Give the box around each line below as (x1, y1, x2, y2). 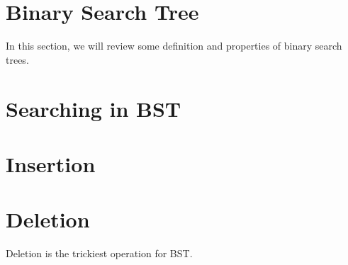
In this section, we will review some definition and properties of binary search (6, 38, 342, 53)
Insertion (6, 149, 96, 178)
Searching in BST (6, 94, 181, 123)
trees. (6, 52, 29, 67)
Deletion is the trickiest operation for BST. (6, 246, 193, 261)
